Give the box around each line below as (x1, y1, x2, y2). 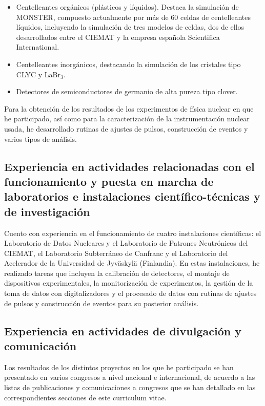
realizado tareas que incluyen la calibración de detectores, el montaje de (4, 267, 230, 278)
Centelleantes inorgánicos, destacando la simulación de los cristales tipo (16, 58, 241, 69)
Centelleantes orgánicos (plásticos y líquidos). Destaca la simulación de (16, 2, 239, 12)
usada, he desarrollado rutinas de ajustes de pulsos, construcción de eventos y (4, 123, 248, 134)
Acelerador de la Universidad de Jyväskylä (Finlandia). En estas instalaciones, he (4, 258, 260, 268)
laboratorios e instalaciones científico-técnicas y (4, 188, 260, 204)
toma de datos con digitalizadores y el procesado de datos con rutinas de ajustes (4, 288, 257, 298)
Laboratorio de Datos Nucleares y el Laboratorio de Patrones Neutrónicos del (4, 238, 248, 248)
